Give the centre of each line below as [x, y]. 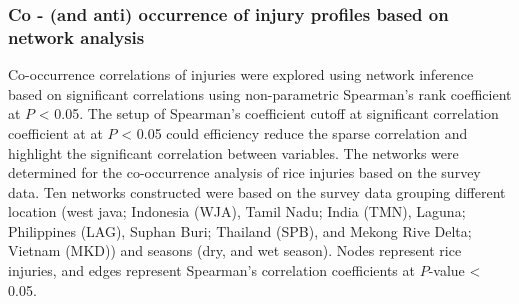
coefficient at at [55, 132]
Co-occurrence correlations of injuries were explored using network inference [241, 74]
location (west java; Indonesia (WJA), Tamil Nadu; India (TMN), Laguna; [237, 211]
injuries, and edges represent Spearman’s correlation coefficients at [211, 270]
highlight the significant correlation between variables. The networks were [233, 152]
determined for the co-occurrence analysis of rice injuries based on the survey [244, 172]
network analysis [76, 36]
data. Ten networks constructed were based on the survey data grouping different [257, 191]
